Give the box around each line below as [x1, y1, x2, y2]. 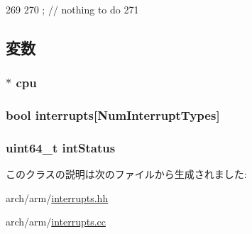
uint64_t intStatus [6, 138, 116, 156]
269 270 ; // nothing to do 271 [6, 2, 139, 16]
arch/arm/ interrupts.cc [6, 214, 106, 229]
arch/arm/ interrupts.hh [6, 190, 109, 205]
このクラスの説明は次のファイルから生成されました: [6, 167, 247, 182]
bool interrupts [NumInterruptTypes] [6, 106, 220, 124]
